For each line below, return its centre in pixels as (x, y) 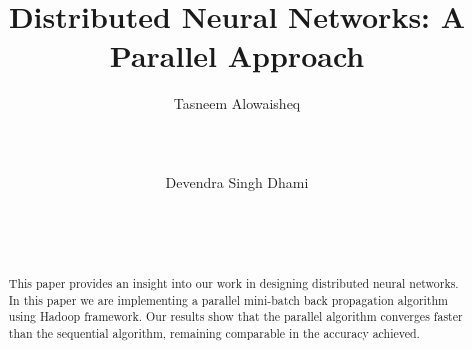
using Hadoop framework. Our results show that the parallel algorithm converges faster (235, 316)
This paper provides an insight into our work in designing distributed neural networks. (233, 282)
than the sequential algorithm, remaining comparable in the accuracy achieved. (214, 332)
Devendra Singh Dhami (237, 181)
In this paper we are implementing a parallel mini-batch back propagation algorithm (228, 299)
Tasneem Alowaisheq (237, 103)
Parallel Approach (237, 55)
